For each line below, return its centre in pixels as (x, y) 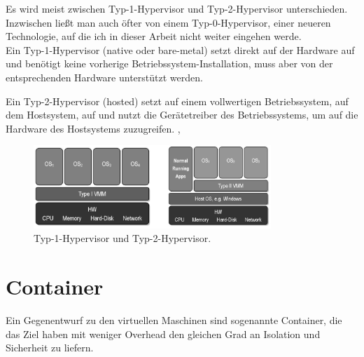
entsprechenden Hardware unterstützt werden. (104, 77)
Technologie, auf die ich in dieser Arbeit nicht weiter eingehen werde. (154, 36)
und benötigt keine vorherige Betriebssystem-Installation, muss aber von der (169, 63)
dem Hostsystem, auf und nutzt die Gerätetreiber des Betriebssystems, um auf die (182, 115)
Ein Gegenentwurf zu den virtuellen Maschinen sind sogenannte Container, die (174, 319)
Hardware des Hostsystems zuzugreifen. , (93, 128)
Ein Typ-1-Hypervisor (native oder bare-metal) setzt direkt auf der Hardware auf (180, 49)
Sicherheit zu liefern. (50, 348)
